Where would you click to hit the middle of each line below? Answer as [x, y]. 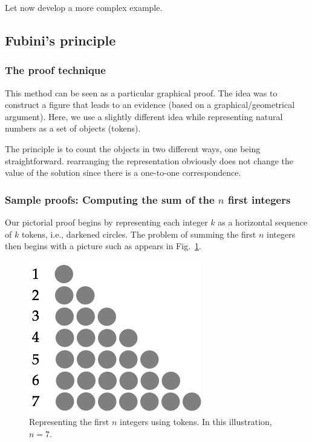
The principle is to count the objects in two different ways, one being [133, 148]
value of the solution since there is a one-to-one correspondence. [123, 172]
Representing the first [69, 422]
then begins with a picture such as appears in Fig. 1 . [103, 246]
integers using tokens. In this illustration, [196, 422]
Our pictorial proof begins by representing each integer [106, 222]
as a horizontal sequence [263, 222]
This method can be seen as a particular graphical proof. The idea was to [141, 92]
